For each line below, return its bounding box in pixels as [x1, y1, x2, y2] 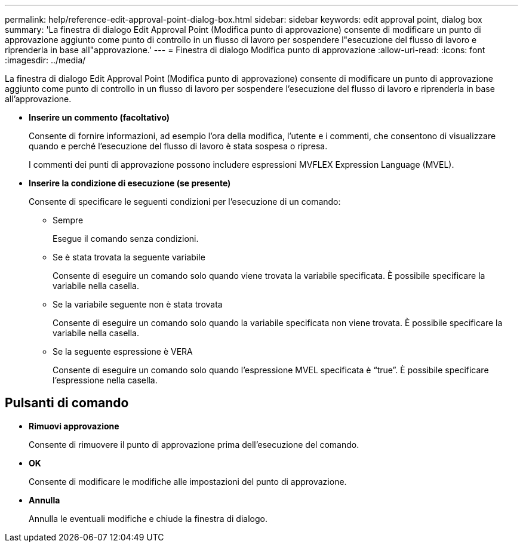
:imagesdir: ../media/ [5, 55, 86, 65]
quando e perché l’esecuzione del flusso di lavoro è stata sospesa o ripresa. [29, 141, 328, 151]
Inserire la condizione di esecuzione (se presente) [29, 178, 231, 188]
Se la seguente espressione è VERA [53, 346, 193, 357]
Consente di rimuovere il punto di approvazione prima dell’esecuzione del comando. [29, 439, 359, 450]
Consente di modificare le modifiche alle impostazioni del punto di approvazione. [29, 476, 347, 487]
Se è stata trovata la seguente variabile [53, 252, 205, 262]
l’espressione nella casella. [53, 375, 158, 385]
